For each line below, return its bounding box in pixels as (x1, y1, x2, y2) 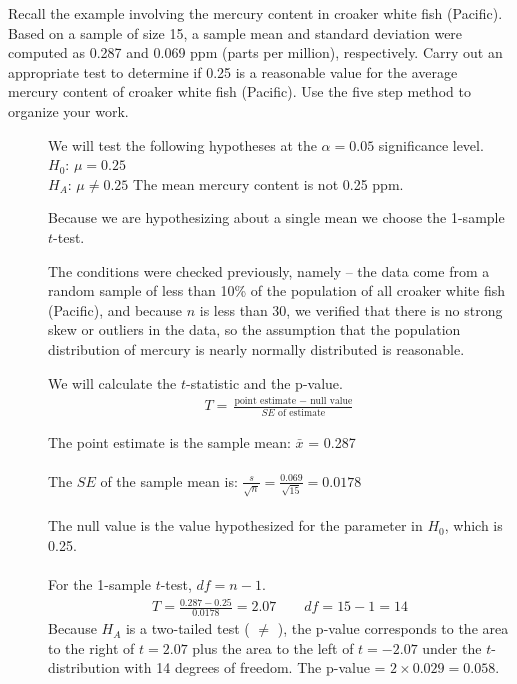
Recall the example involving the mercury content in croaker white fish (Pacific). (8, 3, 503, 23)
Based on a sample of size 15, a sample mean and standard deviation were (8, 22, 463, 43)
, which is (444, 515, 503, 536)
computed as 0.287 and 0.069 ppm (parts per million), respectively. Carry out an (8, 42, 503, 63)
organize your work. (8, 100, 129, 121)
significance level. (378, 134, 484, 155)
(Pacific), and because (48, 299, 183, 320)
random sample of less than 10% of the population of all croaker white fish (48, 280, 505, 301)
